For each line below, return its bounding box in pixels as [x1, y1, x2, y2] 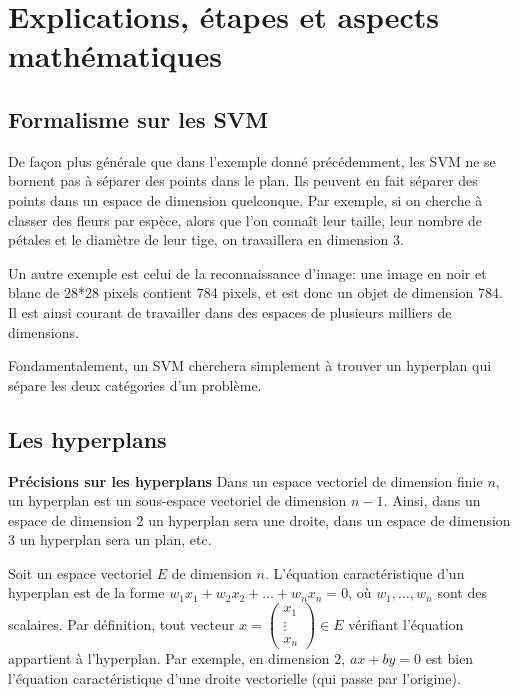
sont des [437, 582, 487, 603]
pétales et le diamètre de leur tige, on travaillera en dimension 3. [8, 229, 404, 250]
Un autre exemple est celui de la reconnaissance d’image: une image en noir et [8, 262, 487, 283]
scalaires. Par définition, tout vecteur [8, 613, 235, 634]
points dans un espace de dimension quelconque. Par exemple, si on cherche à [8, 189, 483, 210]
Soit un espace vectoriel [8, 562, 152, 583]
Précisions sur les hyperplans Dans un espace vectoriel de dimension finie [8, 470, 483, 491]
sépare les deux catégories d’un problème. [8, 374, 262, 395]
